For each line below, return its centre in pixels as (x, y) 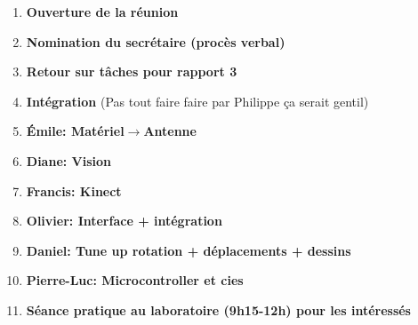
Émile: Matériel (75, 131)
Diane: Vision (69, 160)
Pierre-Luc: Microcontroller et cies (135, 280)
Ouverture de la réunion (102, 12)
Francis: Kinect (74, 190)
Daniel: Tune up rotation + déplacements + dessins (189, 250)
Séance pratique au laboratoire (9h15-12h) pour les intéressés (218, 309)
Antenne (170, 131)
